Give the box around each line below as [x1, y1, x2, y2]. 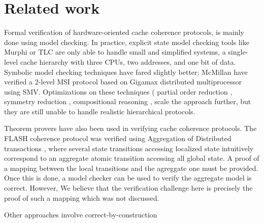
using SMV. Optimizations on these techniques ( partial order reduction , [4, 86, 233, 97]
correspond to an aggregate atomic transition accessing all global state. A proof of [4, 153, 259, 163]
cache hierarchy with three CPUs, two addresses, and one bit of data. [20, 56, 236, 67]
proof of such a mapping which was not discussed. [4, 192, 159, 203]
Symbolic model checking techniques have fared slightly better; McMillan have [4, 66, 248, 77]
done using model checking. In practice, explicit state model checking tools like [4, 36, 249, 47]
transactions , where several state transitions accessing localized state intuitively [4, 143, 254, 153]
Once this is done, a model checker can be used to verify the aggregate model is [4, 172, 252, 183]
